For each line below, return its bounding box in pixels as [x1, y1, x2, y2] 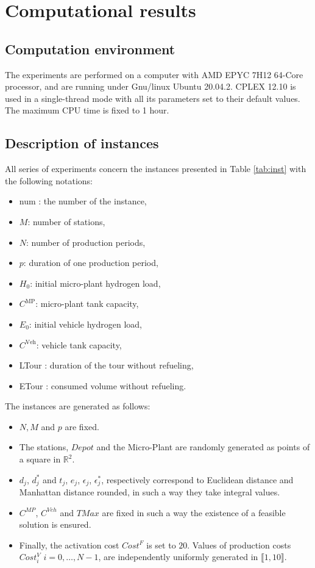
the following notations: [5, 174, 93, 187]
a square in [19, 453, 61, 466]
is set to [146, 538, 176, 551]
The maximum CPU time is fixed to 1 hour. [5, 104, 169, 117]
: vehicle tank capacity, [36, 338, 122, 351]
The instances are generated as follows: [5, 400, 150, 412]
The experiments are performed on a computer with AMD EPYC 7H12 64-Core [5, 68, 303, 81]
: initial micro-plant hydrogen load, [30, 276, 161, 289]
